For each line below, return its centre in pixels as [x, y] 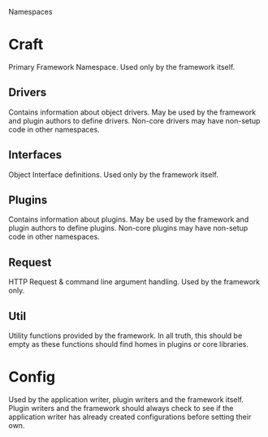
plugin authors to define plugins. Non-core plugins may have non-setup [128, 228]
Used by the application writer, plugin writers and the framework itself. [126, 399]
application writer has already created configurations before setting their [130, 417]
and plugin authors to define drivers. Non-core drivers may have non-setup [134, 120]
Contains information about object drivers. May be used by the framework [132, 112]
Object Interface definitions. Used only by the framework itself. [114, 175]
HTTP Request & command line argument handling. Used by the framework [134, 282]
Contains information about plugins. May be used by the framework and [129, 219]
